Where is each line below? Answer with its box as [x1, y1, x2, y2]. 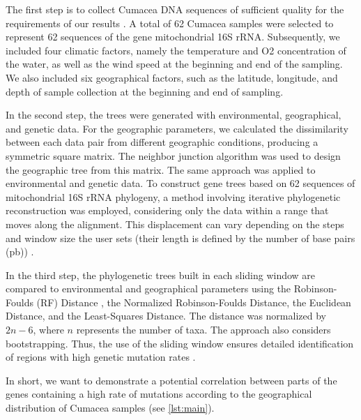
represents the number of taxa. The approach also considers [76, 322, 331, 337]
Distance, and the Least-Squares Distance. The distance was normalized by [6, 308, 326, 323]
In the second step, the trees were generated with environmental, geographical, [6, 107, 341, 122]
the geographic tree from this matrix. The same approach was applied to [6, 162, 316, 177]
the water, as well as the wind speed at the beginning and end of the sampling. [6, 57, 343, 71]
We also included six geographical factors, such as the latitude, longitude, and [6, 70, 338, 84]
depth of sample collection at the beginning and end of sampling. [6, 84, 284, 98]
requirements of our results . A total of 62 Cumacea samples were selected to [6, 15, 334, 30]
